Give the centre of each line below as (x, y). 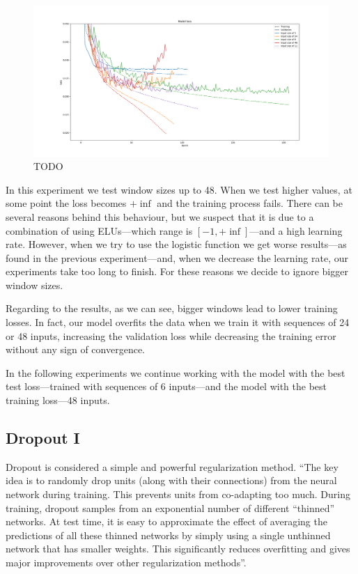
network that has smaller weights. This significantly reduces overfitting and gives (178, 549)
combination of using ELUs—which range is (99, 230)
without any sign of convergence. (76, 349)
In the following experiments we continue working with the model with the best (176, 372)
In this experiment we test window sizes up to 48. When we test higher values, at (179, 189)
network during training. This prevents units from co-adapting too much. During (178, 494)
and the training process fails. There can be (250, 203)
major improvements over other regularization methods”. (126, 562)
